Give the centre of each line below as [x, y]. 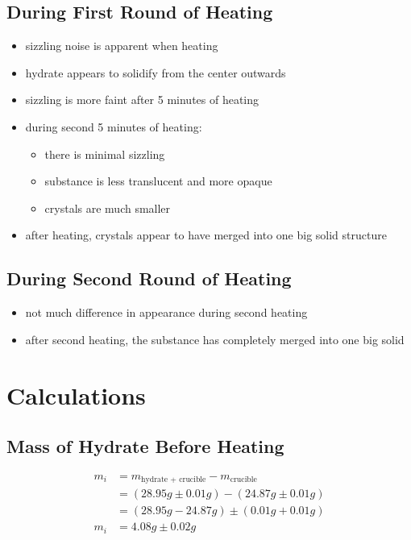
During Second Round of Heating [149, 278]
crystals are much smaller [108, 208]
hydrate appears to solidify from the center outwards [156, 72]
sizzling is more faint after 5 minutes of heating [142, 100]
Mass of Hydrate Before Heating [145, 446]
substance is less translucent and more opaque [158, 181]
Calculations [76, 395]
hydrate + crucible [174, 480]
